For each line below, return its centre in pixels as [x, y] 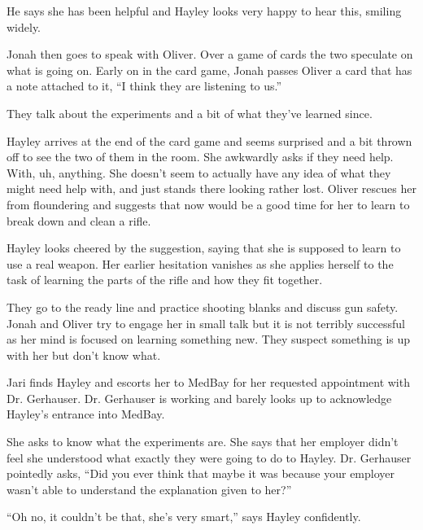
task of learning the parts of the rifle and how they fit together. [165, 280]
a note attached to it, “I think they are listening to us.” [144, 86]
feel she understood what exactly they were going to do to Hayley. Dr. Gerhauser [209, 457]
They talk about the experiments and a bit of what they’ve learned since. [190, 113]
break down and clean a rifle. [79, 220]
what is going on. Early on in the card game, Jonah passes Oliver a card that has [209, 70]
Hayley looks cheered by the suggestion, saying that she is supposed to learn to [204, 248]
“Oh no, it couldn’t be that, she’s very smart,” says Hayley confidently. [184, 517]
